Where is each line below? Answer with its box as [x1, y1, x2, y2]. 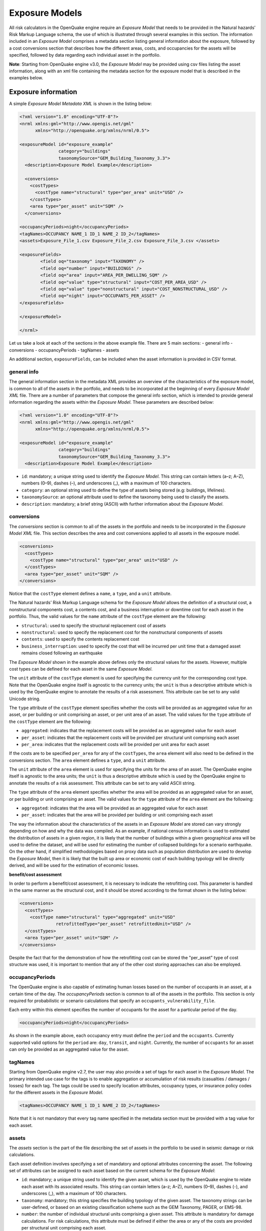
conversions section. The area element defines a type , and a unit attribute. [9, 757, 166, 763]
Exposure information [9, 88, 77, 96]
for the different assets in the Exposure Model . [9, 1090, 103, 1096]
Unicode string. [9, 696, 40, 702]
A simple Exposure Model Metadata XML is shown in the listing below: [9, 101, 152, 107]
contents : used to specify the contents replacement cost [21, 636, 140, 642]
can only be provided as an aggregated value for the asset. [9, 1046, 129, 1052]
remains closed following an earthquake [21, 650, 103, 656]
